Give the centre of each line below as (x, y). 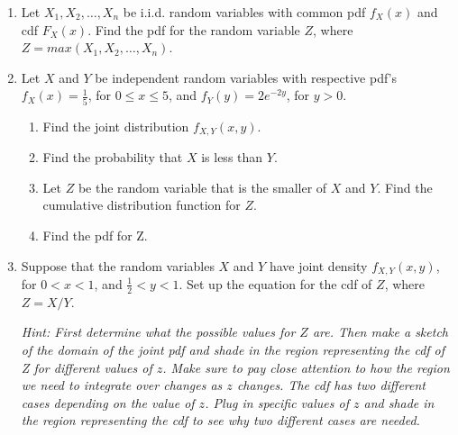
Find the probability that (113, 157)
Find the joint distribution (116, 126)
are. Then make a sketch (380, 332)
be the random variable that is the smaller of (202, 187)
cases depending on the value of (108, 402)
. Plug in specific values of (277, 402)
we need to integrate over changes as (122, 385)
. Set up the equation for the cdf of (275, 283)
